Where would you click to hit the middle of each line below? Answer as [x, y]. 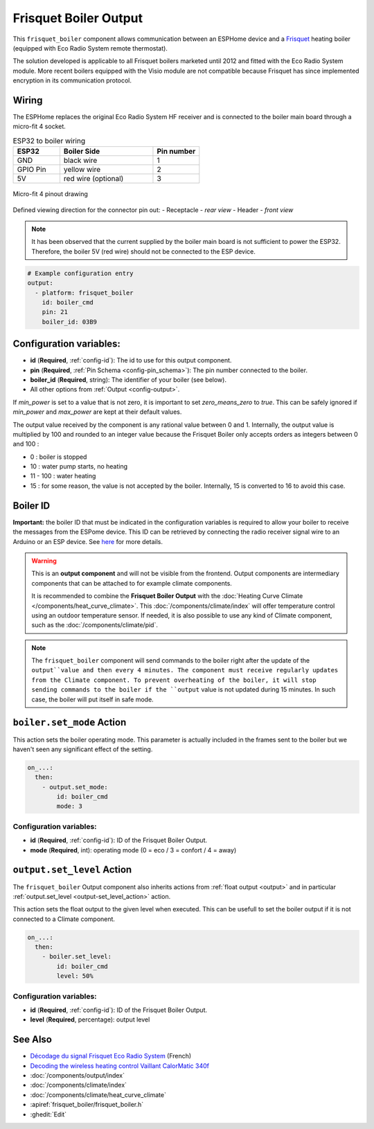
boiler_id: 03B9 [69, 322]
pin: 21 [55, 312]
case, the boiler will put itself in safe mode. [92, 699]
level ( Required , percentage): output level [90, 1019]
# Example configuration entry [81, 273]
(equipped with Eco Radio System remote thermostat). [90, 48]
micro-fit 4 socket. [39, 126]
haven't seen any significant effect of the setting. [83, 749]
